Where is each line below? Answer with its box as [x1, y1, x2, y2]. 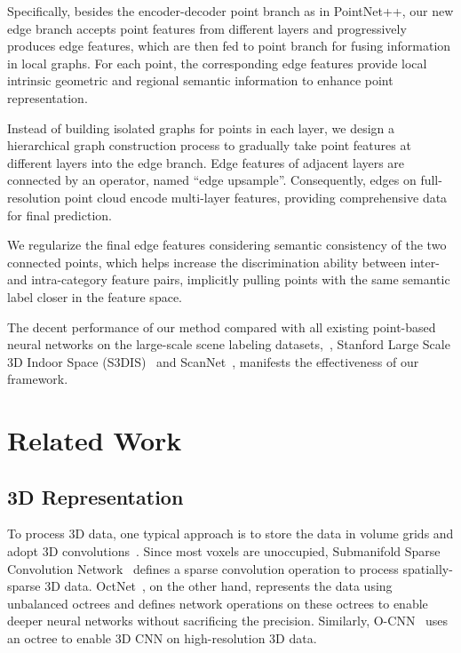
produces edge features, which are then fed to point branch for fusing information [7, 36, 451, 55]
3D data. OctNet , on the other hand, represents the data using [44, 577, 393, 595]
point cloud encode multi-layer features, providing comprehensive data [64, 187, 448, 206]
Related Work [7, 422, 182, 458]
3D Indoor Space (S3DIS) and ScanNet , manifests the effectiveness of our [7, 352, 419, 370]
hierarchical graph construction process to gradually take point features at [7, 136, 411, 155]
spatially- [402, 559, 453, 577]
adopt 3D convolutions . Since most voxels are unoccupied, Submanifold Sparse [7, 542, 441, 561]
